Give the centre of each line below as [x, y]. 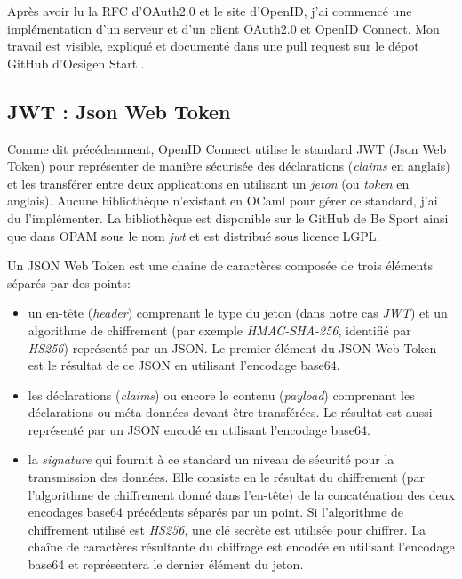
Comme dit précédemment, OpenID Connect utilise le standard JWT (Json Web [227, 148]
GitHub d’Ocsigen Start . [76, 63]
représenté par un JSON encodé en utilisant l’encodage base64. [199, 429]
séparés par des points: [69, 282]
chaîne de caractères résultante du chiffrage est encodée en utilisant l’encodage [241, 547]
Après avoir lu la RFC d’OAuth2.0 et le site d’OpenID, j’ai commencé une [210, 11]
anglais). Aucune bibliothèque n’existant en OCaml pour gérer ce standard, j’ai [223, 201]
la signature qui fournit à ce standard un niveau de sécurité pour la [211, 459]
